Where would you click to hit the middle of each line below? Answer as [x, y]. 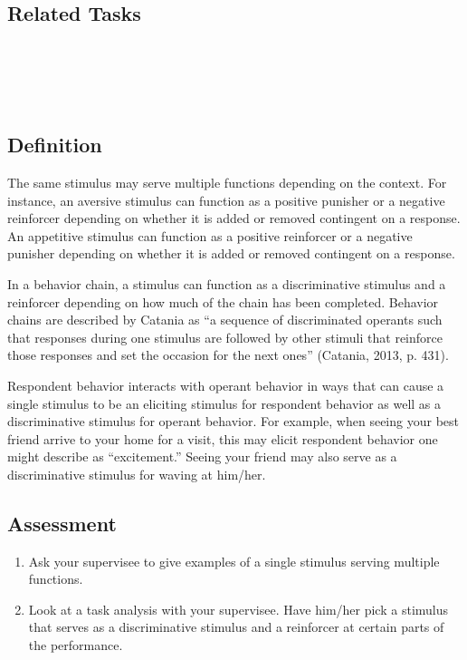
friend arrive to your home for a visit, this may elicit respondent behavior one [223, 438]
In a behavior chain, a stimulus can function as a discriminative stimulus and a [227, 283]
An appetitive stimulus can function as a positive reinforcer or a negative [210, 235]
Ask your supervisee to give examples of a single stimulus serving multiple [234, 561]
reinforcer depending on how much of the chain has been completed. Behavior [223, 301]
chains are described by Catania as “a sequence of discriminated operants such [225, 320]
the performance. [76, 645]
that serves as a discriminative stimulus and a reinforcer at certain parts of [236, 627]
